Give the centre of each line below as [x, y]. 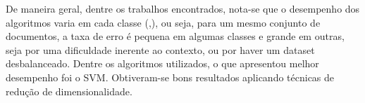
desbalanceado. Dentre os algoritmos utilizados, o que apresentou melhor [162, 63]
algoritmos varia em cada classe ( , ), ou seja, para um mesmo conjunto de [163, 22]
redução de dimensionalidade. [69, 91]
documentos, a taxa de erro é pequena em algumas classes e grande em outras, [175, 36]
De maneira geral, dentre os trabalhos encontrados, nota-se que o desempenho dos [183, 8]
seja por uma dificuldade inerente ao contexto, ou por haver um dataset [160, 49]
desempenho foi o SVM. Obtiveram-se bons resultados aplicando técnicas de [170, 77]
